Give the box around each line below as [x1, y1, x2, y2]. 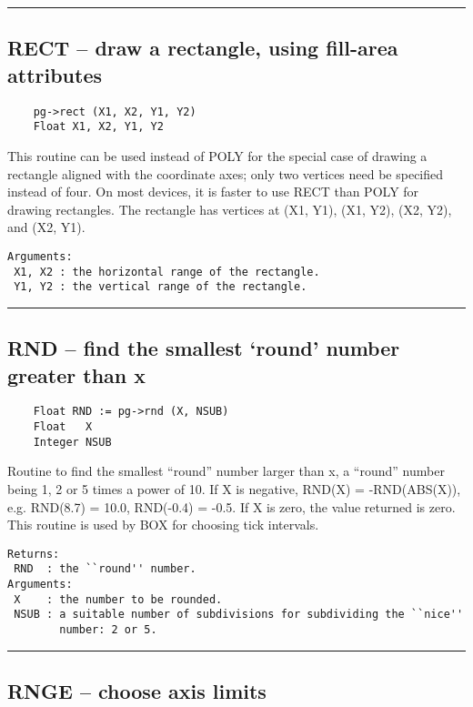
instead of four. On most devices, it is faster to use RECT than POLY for [7, 182, 419, 201]
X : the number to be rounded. [14, 592, 223, 606]
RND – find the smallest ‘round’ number [7, 334, 400, 362]
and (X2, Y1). [7, 217, 86, 237]
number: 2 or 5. [59, 623, 157, 637]
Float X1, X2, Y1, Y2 [33, 120, 164, 134]
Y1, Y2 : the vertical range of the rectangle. [14, 280, 307, 294]
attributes [7, 60, 102, 88]
